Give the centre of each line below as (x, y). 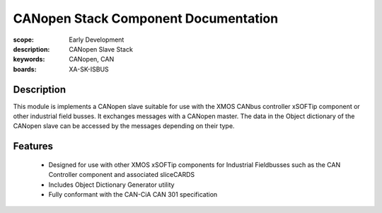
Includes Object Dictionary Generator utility (111, 185)
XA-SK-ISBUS (89, 69)
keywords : (29, 59)
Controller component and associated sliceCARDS (121, 175)
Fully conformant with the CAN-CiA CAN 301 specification (133, 194)
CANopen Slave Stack (101, 49)
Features (33, 146)
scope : (24, 40)
